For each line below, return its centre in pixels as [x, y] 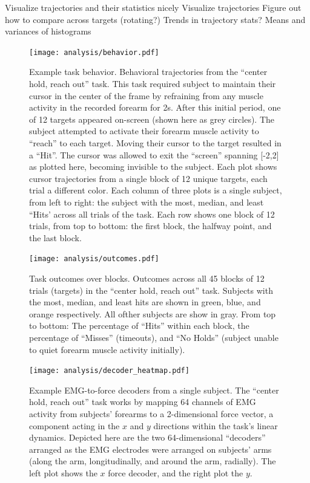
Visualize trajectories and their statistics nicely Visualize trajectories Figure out [153, 7]
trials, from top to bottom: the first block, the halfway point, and [150, 226]
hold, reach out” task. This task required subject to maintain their [153, 84]
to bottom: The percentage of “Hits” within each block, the [139, 326]
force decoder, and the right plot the [176, 472]
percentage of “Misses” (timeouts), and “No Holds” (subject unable [154, 337]
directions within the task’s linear [216, 425]
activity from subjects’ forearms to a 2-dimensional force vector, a [151, 413]
